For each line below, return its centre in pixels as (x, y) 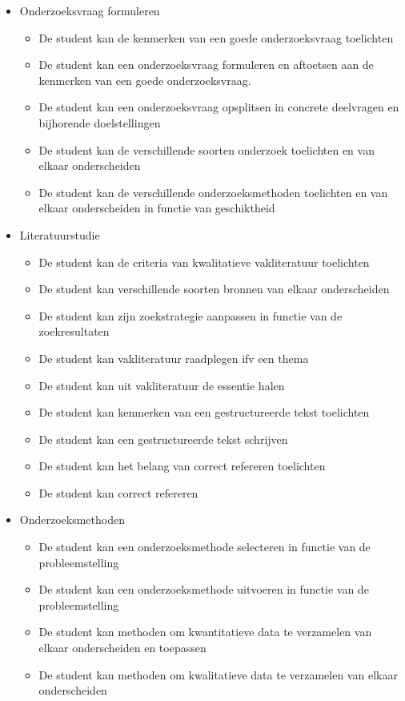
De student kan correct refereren (118, 492)
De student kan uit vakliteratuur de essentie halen (162, 385)
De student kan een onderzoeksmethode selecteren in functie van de (205, 547)
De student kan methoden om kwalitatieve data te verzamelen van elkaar (218, 674)
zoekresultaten (74, 331)
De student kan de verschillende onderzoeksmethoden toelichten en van (213, 192)
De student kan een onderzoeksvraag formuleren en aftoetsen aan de (206, 64)
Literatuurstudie (60, 234)
